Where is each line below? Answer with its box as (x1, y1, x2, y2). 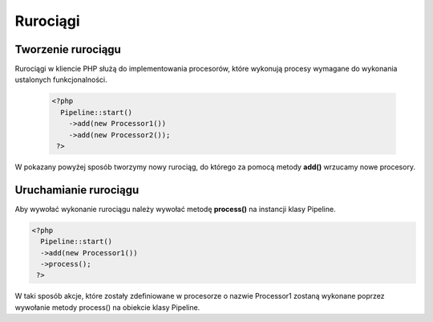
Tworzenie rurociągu (14, 43, 122, 56)
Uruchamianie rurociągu (14, 183, 140, 197)
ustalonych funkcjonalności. (14, 75, 107, 84)
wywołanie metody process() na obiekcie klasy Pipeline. (14, 302, 200, 312)
